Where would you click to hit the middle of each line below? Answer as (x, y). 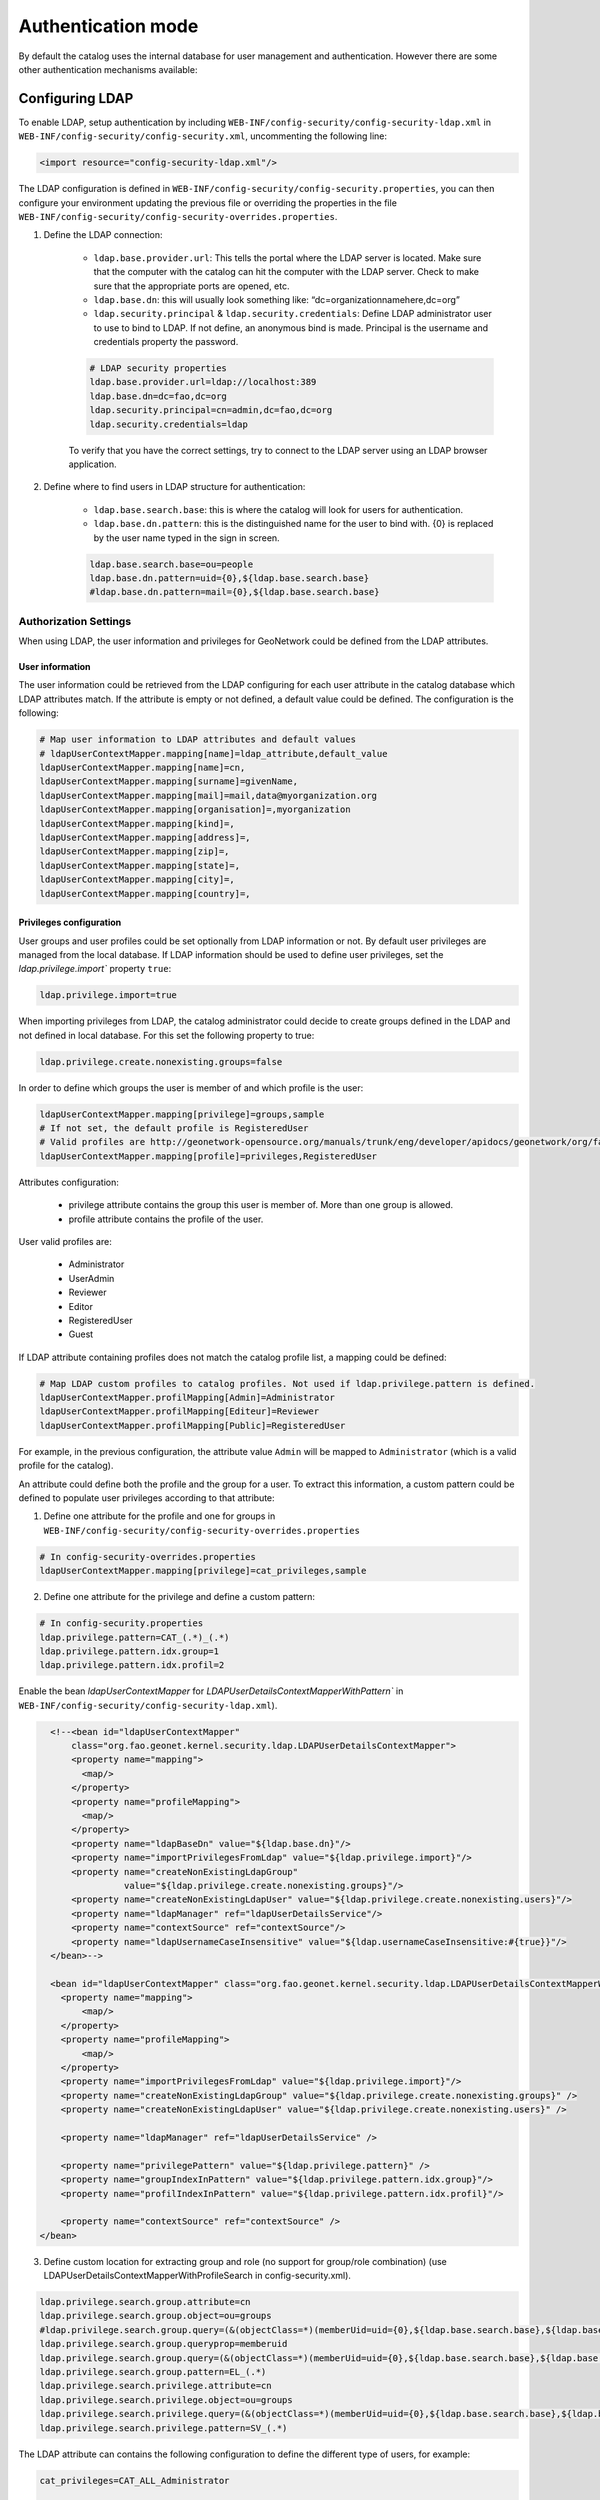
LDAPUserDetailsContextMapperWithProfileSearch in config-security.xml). (197, 2276)
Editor (81, 1306)
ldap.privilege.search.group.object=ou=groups (155, 2316)
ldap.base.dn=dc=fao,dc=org (158, 396)
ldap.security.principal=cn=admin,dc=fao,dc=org (211, 410)
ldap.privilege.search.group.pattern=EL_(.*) (153, 2372)
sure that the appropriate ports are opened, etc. (191, 286)
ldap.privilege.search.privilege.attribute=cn (155, 2386)
